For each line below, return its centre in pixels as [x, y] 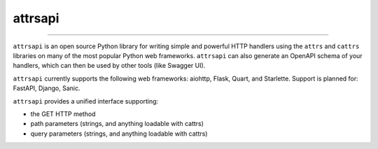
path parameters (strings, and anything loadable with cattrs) [117, 124]
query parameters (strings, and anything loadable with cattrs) [119, 134]
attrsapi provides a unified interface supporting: [86, 101]
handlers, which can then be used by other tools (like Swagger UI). [109, 66]
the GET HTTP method [63, 114]
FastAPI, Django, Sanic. [47, 88]
